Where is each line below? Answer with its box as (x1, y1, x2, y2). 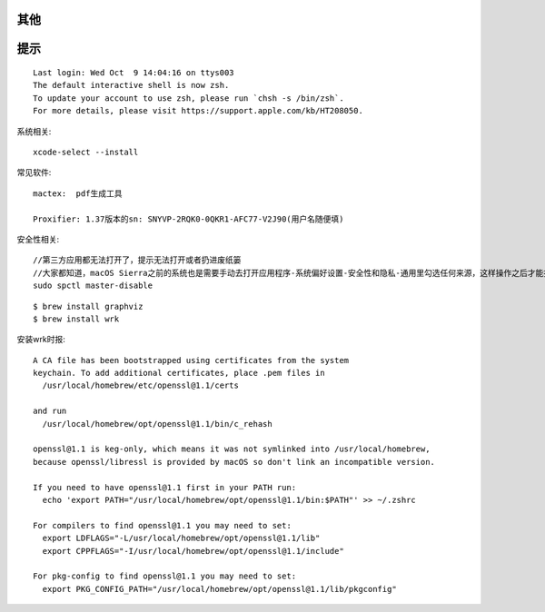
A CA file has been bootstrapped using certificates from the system (33, 355, 350, 365)
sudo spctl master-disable (33, 281, 154, 291)
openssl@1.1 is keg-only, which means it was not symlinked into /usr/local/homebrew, (33, 444, 431, 454)
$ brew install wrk (33, 313, 120, 324)
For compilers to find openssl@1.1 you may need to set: (33, 520, 292, 530)
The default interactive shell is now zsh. (33, 80, 230, 91)
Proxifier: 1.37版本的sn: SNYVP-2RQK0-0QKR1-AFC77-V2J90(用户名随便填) (33, 213, 344, 224)
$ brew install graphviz (33, 301, 144, 311)
